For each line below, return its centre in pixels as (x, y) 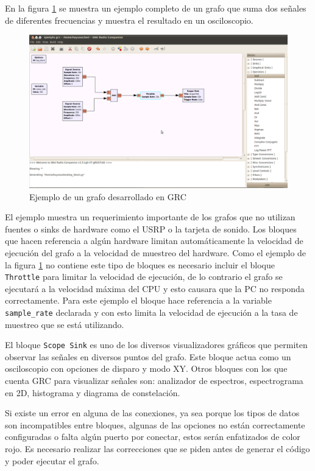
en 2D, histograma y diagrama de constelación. (93, 392)
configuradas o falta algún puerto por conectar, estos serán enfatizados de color (153, 437)
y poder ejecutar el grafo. (52, 460)
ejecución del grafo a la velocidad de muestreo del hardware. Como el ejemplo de (156, 252)
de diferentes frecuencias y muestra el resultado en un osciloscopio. (129, 20)
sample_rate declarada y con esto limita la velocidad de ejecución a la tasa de (151, 312)
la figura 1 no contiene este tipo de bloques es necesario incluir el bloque (140, 264)
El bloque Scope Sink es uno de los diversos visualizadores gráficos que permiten (156, 345)
